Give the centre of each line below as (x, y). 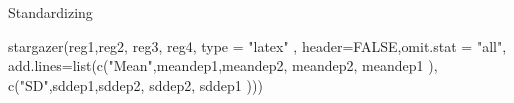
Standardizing (50, 12)
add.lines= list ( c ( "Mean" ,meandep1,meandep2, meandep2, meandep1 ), (223, 65)
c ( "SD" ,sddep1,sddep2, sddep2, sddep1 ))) (135, 84)
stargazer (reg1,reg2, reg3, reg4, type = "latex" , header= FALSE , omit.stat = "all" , (257, 45)
